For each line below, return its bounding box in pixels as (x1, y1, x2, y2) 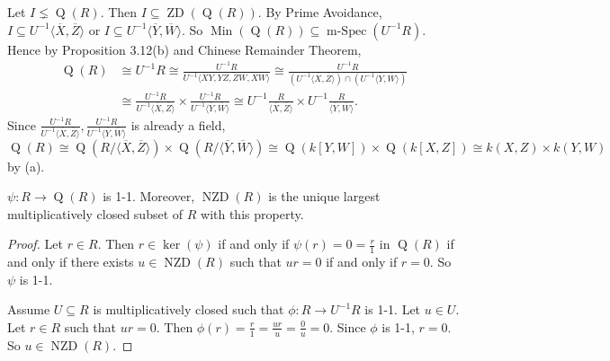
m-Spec (327, 24, 367, 38)
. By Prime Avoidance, (257, 3, 382, 21)
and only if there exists (7, 252, 134, 271)
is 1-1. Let (364, 300, 421, 319)
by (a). (7, 156, 45, 175)
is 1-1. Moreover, (103, 187, 195, 206)
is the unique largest (268, 187, 381, 206)
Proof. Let (7, 234, 63, 253)
